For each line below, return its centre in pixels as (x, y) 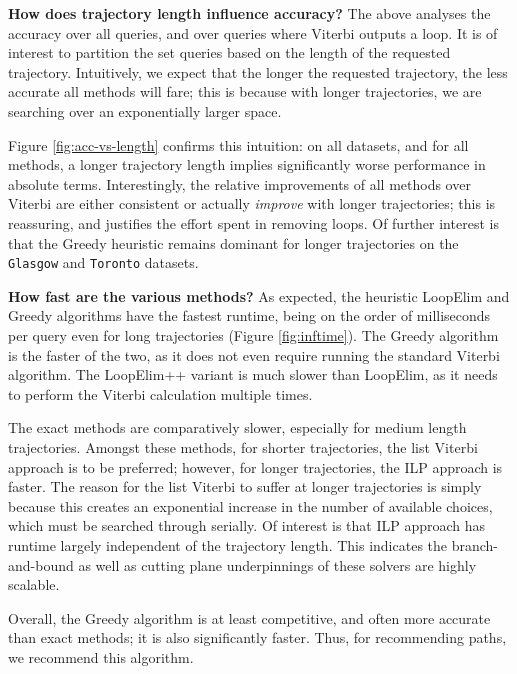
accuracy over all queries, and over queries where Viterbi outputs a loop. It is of (253, 32)
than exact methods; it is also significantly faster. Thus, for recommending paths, (257, 637)
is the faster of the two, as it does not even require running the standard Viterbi (254, 354)
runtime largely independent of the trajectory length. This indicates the (228, 544)
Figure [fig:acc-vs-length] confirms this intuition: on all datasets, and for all (238, 144)
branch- (474, 544)
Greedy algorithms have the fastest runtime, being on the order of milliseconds (249, 315)
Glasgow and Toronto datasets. (103, 262)
